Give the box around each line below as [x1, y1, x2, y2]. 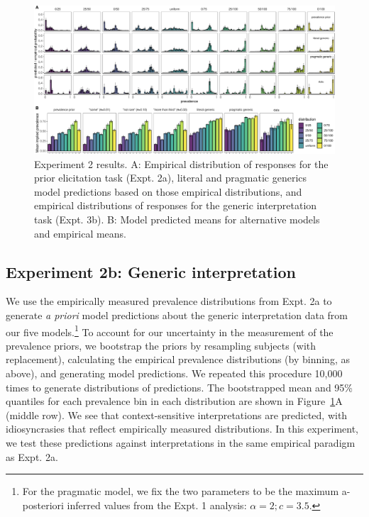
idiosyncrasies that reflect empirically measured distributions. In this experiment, [6, 421, 359, 436]
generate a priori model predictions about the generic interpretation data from [6, 308, 348, 323]
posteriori [22, 497, 64, 512]
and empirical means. [34, 226, 127, 240]
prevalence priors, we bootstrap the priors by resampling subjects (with [6, 338, 316, 352]
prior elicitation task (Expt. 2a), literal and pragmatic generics [34, 170, 307, 185]
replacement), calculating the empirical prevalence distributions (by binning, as [6, 352, 350, 367]
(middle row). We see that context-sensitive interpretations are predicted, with [6, 407, 348, 422]
